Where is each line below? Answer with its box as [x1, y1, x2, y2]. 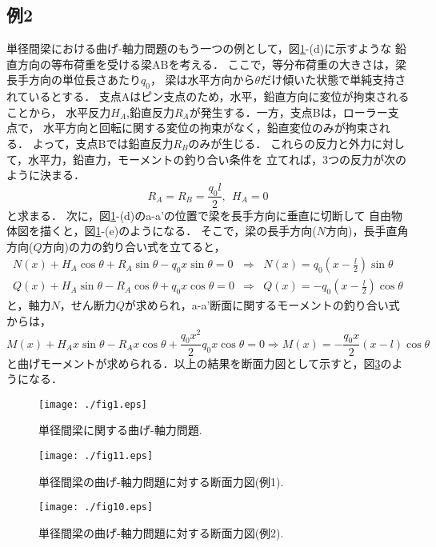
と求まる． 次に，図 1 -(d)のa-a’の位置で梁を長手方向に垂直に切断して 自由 [6, 206, 392, 223]
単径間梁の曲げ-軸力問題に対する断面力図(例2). [38, 524, 284, 541]
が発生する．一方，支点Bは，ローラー [189, 103, 388, 120]
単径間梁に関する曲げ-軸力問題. [38, 421, 202, 438]
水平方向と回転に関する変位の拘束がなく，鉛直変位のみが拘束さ [43, 119, 379, 136]
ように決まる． [6, 166, 85, 183]
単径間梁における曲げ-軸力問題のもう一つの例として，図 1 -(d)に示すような [6, 40, 392, 57]
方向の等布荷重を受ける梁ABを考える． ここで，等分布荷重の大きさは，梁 [17, 55, 407, 72]
